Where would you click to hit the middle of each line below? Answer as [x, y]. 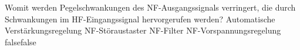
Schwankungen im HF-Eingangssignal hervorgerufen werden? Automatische [140, 19]
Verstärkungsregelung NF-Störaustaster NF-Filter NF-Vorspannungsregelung [143, 30]
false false [21, 41]
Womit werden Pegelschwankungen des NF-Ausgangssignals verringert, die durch [150, 7]
